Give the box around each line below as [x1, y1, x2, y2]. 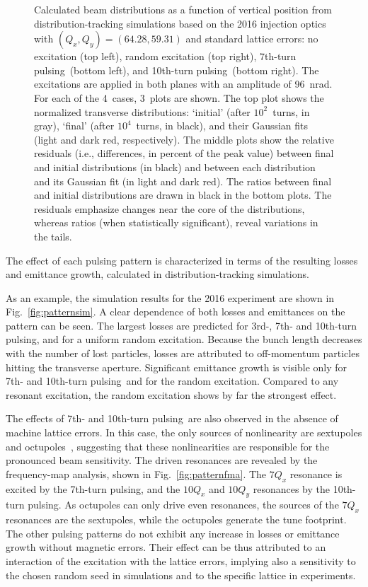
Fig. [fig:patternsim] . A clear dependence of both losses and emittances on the [6, 304, 345, 319]
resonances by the [253, 481, 330, 496]
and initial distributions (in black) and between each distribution [34, 159, 316, 174]
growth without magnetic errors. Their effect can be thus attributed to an [6, 540, 326, 554]
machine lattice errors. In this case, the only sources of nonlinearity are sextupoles [6, 425, 362, 440]
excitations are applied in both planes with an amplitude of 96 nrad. [34, 76, 333, 91]
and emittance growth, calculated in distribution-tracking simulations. [6, 267, 309, 281]
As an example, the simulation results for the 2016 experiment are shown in [6, 290, 335, 305]
